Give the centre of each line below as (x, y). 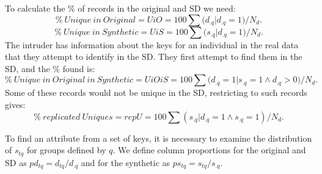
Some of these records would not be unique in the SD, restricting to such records (156, 92)
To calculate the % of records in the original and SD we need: (120, 8)
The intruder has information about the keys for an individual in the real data (152, 44)
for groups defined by (66, 150)
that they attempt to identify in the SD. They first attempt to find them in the (154, 56)
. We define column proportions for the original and (209, 150)
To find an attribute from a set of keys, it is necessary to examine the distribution (159, 138)
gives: (15, 104)
